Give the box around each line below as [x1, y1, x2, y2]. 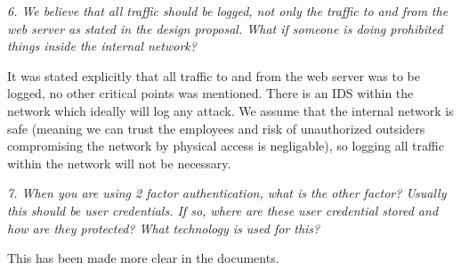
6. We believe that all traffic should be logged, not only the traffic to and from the [7, 2, 449, 20]
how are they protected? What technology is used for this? [7, 218, 320, 237]
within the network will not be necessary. [7, 153, 231, 172]
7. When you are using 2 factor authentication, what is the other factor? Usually [7, 184, 447, 202]
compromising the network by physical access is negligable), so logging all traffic [7, 136, 444, 155]
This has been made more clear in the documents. [7, 249, 279, 267]
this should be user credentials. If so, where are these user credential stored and [7, 200, 439, 219]
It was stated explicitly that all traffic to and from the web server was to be [7, 66, 420, 85]
